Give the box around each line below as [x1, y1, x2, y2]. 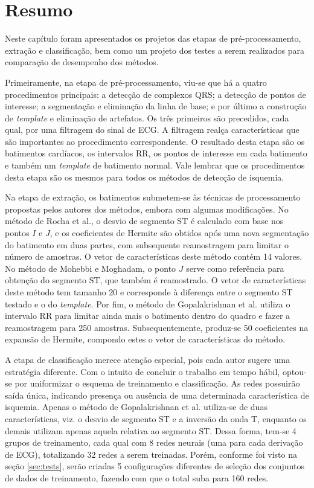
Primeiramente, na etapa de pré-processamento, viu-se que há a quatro [5, 75, 267, 88]
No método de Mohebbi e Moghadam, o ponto [5, 262, 176, 274]
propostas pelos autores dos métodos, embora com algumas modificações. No [5, 202, 289, 215]
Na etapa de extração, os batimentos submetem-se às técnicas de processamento [5, 191, 301, 204]
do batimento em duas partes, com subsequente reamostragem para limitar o [5, 238, 289, 251]
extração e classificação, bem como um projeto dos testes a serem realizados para [5, 43, 305, 56]
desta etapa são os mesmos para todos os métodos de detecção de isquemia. [5, 170, 284, 183]
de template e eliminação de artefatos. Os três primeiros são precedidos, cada [5, 111, 289, 124]
